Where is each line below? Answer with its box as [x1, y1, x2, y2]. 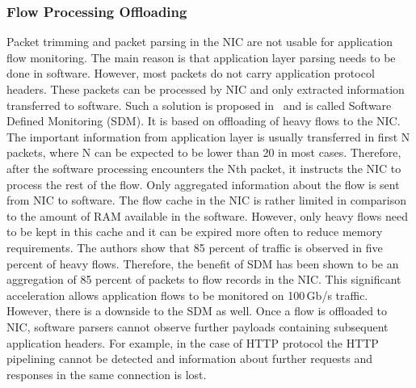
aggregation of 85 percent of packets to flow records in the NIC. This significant [6, 271, 401, 288]
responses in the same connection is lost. [6, 365, 207, 382]
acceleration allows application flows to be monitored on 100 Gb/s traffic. [6, 286, 368, 303]
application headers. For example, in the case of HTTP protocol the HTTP [6, 334, 379, 351]
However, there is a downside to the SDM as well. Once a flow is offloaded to [6, 302, 388, 319]
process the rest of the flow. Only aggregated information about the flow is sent [6, 175, 400, 192]
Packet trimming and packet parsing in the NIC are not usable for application [6, 33, 393, 50]
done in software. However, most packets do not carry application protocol [6, 65, 375, 82]
